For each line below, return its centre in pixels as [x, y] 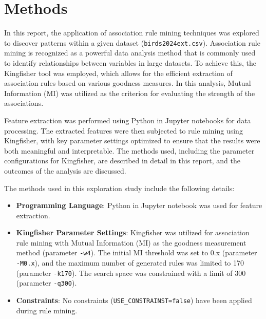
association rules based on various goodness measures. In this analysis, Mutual [128, 83]
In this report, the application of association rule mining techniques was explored [132, 33]
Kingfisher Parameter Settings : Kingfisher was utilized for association [133, 232]
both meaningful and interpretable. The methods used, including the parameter [129, 150]
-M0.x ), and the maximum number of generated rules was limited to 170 [130, 263]
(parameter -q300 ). [46, 283]
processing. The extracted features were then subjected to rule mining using [123, 130]
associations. [24, 103]
